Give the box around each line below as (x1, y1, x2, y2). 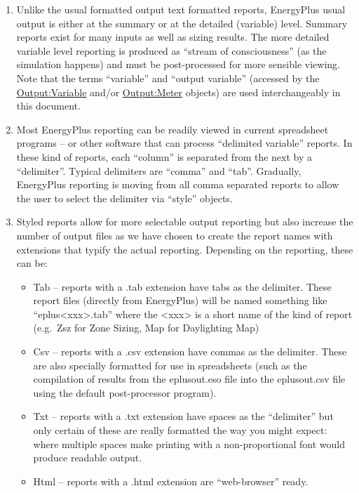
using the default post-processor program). (33, 385, 217, 400)
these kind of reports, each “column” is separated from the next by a (16, 149, 313, 164)
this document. (16, 98, 81, 113)
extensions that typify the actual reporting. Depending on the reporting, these (16, 242, 353, 256)
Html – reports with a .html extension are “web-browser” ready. (33, 473, 309, 488)
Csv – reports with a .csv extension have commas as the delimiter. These (33, 344, 347, 359)
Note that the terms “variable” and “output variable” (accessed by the (16, 70, 320, 85)
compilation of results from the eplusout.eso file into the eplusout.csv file (33, 372, 346, 386)
